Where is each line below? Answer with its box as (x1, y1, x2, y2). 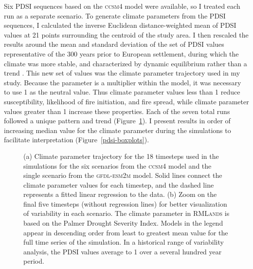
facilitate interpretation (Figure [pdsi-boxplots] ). (4, 134, 149, 145)
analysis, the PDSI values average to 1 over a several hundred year (23, 246, 222, 256)
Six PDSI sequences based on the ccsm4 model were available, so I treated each (4, 1, 240, 11)
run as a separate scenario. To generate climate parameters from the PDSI (4, 10, 226, 20)
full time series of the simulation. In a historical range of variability (23, 237, 224, 247)
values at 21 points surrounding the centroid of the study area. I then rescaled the (4, 29, 249, 39)
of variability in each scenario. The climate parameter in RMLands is (23, 208, 230, 218)
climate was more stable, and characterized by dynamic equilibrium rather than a (4, 58, 247, 68)
